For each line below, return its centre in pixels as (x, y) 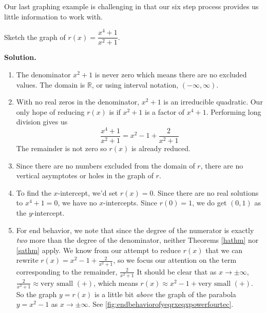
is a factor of (165, 111)
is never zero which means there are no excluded (171, 74)
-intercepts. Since (130, 203)
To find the (34, 192)
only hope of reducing (50, 111)
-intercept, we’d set (88, 192)
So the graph (36, 294)
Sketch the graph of (35, 37)
